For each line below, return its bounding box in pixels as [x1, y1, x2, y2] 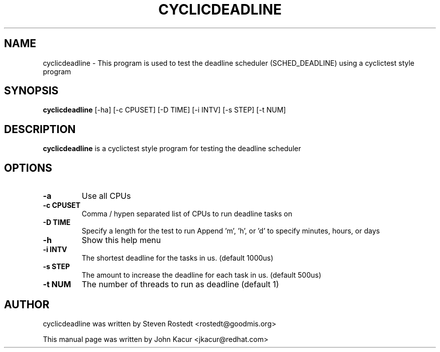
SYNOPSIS [4, 84, 59, 97]
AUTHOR [4, 298, 50, 311]
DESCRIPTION [4, 123, 76, 136]
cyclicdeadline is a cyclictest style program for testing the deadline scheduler [43, 144, 301, 153]
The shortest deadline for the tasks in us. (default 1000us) [81, 254, 274, 263]
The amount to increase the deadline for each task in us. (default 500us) [81, 271, 321, 280]
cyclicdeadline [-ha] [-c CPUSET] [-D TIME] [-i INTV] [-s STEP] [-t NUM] [43, 105, 286, 114]
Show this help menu [81, 235, 161, 246]
